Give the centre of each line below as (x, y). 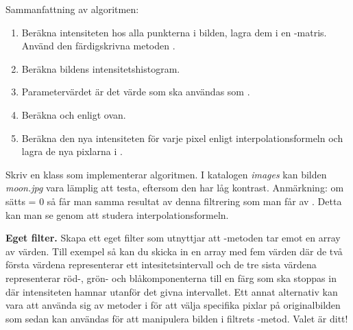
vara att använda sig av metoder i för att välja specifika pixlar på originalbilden (173, 305)
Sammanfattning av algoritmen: (72, 9)
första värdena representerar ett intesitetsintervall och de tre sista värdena (161, 264)
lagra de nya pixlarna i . (72, 151)
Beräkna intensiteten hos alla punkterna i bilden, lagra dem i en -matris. (174, 32)
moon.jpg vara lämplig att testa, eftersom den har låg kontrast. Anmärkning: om (175, 188)
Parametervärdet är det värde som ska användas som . (136, 92)
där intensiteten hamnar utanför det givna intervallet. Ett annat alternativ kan (172, 291)
